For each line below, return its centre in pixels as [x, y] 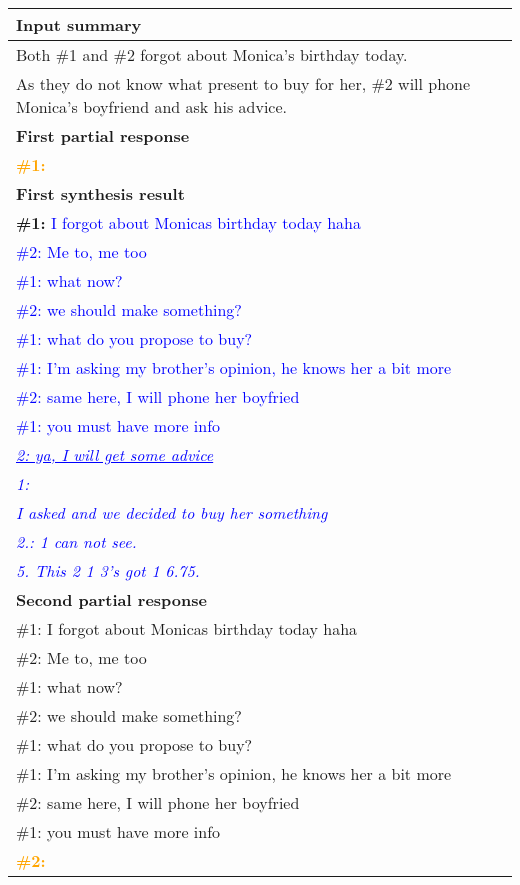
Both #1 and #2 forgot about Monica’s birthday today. [212, 54]
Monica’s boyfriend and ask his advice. [152, 106]
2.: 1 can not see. [76, 541]
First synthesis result [100, 193]
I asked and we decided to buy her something [172, 512]
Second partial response [111, 599]
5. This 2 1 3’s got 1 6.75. [108, 570]
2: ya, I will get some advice [115, 454]
